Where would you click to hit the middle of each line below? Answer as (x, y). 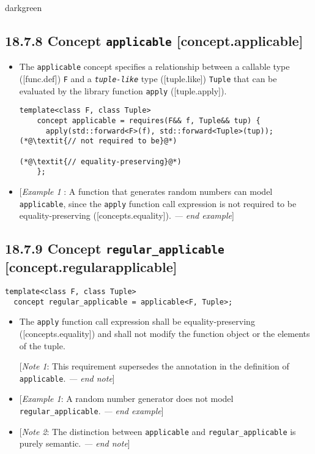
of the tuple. (42, 345)
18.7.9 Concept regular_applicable (115, 248)
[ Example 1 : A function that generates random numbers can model (146, 191)
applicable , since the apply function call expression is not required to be (158, 203)
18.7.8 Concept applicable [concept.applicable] (154, 40)
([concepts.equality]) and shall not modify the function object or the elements (165, 333)
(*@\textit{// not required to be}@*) (98, 141)
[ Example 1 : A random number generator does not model (126, 399)
